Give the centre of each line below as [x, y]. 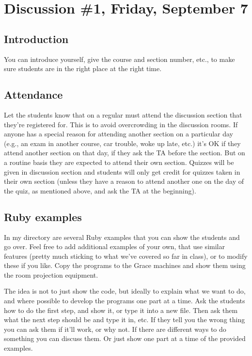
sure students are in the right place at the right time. [83, 68]
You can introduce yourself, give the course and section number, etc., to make [119, 59]
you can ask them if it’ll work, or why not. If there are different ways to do [115, 329]
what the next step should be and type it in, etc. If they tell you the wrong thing [125, 319]
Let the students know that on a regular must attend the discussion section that [123, 114]
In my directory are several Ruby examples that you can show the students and [122, 237]
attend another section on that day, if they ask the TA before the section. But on [125, 153]
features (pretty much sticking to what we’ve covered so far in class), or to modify [126, 256]
